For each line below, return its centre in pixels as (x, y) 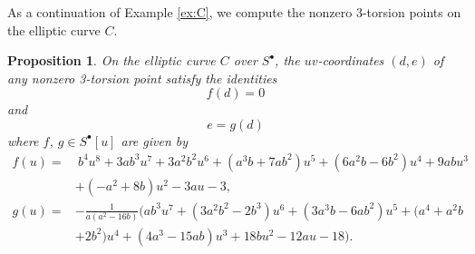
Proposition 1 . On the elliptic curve (111, 60)
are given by (155, 140)
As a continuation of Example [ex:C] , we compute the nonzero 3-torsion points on (234, 12)
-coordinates (351, 60)
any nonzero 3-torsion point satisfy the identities (142, 78)
